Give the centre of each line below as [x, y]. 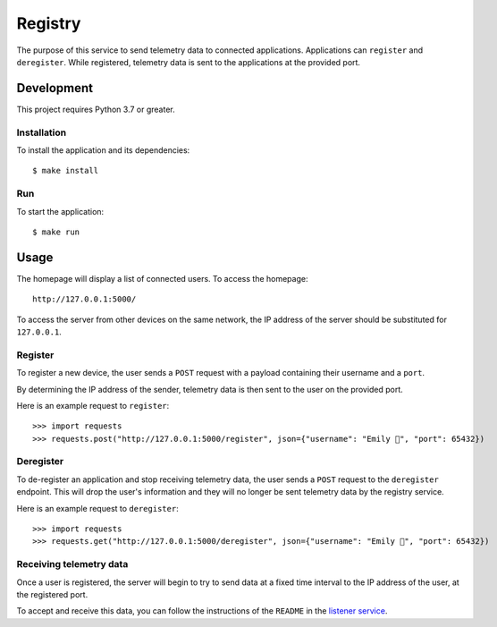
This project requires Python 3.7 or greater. [96, 109]
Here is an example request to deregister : [97, 508]
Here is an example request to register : [93, 405]
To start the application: [60, 211]
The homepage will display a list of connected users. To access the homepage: [162, 278]
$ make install [66, 171]
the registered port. [52, 594]
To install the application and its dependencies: [103, 150]
